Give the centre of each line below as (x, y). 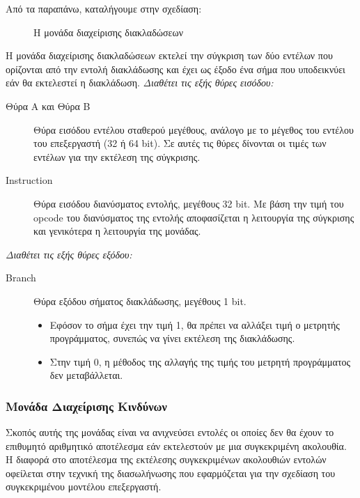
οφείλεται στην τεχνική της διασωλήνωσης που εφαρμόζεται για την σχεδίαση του (171, 473)
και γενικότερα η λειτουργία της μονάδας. (117, 231)
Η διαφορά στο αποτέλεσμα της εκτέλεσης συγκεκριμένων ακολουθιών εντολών (166, 459)
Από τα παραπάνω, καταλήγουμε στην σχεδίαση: (104, 8)
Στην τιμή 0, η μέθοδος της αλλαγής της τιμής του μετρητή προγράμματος (200, 361)
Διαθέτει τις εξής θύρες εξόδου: (69, 254)
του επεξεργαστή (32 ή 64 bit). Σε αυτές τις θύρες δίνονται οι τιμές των (180, 143)
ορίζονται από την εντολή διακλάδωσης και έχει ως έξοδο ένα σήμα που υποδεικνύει (175, 69)
